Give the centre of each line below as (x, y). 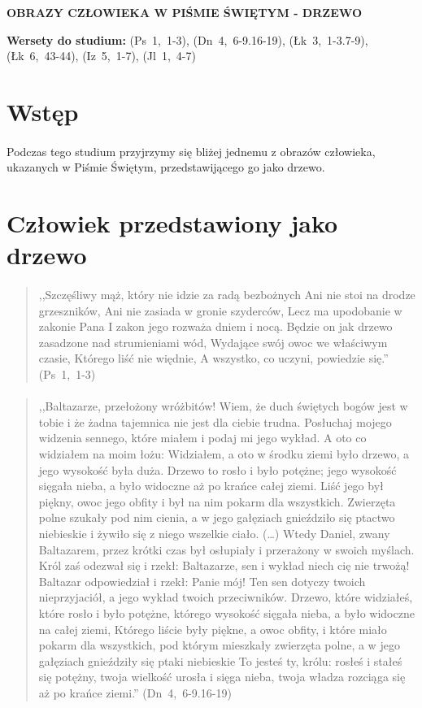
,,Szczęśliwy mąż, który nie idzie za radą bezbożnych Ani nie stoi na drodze (227, 295)
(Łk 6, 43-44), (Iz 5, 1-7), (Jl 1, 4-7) (101, 56)
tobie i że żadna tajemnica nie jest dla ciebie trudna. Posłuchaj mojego (215, 421)
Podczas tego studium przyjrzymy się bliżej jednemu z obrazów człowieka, (191, 151)
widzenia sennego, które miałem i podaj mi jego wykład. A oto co (202, 438)
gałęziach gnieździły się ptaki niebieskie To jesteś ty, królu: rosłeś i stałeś (220, 660)
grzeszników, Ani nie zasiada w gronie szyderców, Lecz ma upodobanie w (220, 310)
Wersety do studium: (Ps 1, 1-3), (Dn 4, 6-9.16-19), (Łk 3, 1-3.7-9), (187, 39)
